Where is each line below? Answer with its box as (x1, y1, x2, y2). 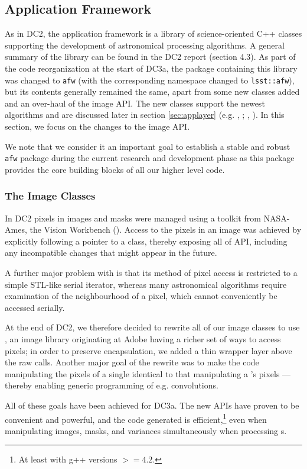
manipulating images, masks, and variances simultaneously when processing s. (5, 424, 287, 436)
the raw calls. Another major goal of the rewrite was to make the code (5, 356, 259, 368)
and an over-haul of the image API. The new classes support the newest (5, 97, 265, 109)
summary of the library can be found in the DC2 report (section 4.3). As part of (5, 50, 296, 63)
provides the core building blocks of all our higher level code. (5, 163, 225, 175)
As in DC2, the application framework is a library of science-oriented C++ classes (5, 27, 302, 40)
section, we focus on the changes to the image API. (5, 120, 190, 133)
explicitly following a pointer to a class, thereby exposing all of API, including (5, 234, 288, 247)
